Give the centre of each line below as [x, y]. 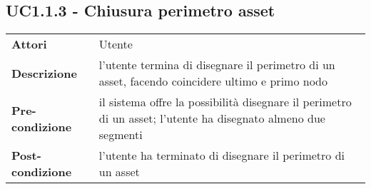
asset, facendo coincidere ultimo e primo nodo [213, 81]
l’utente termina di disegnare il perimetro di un [217, 65]
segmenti [121, 135]
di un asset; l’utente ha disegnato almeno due [212, 118]
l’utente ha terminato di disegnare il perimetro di [222, 155]
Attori [29, 44]
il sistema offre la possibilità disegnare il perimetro [225, 102]
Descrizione [44, 73]
